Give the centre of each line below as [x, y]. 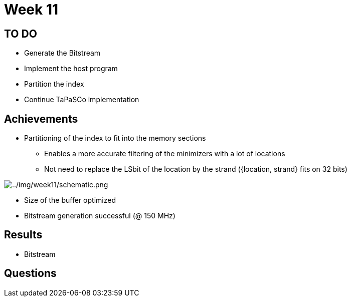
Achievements [41, 119]
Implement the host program [71, 69]
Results [23, 235]
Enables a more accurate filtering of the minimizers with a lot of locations [165, 154]
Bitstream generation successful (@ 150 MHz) [100, 216]
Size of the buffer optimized [70, 200]
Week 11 [31, 10]
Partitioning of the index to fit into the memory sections [115, 138]
